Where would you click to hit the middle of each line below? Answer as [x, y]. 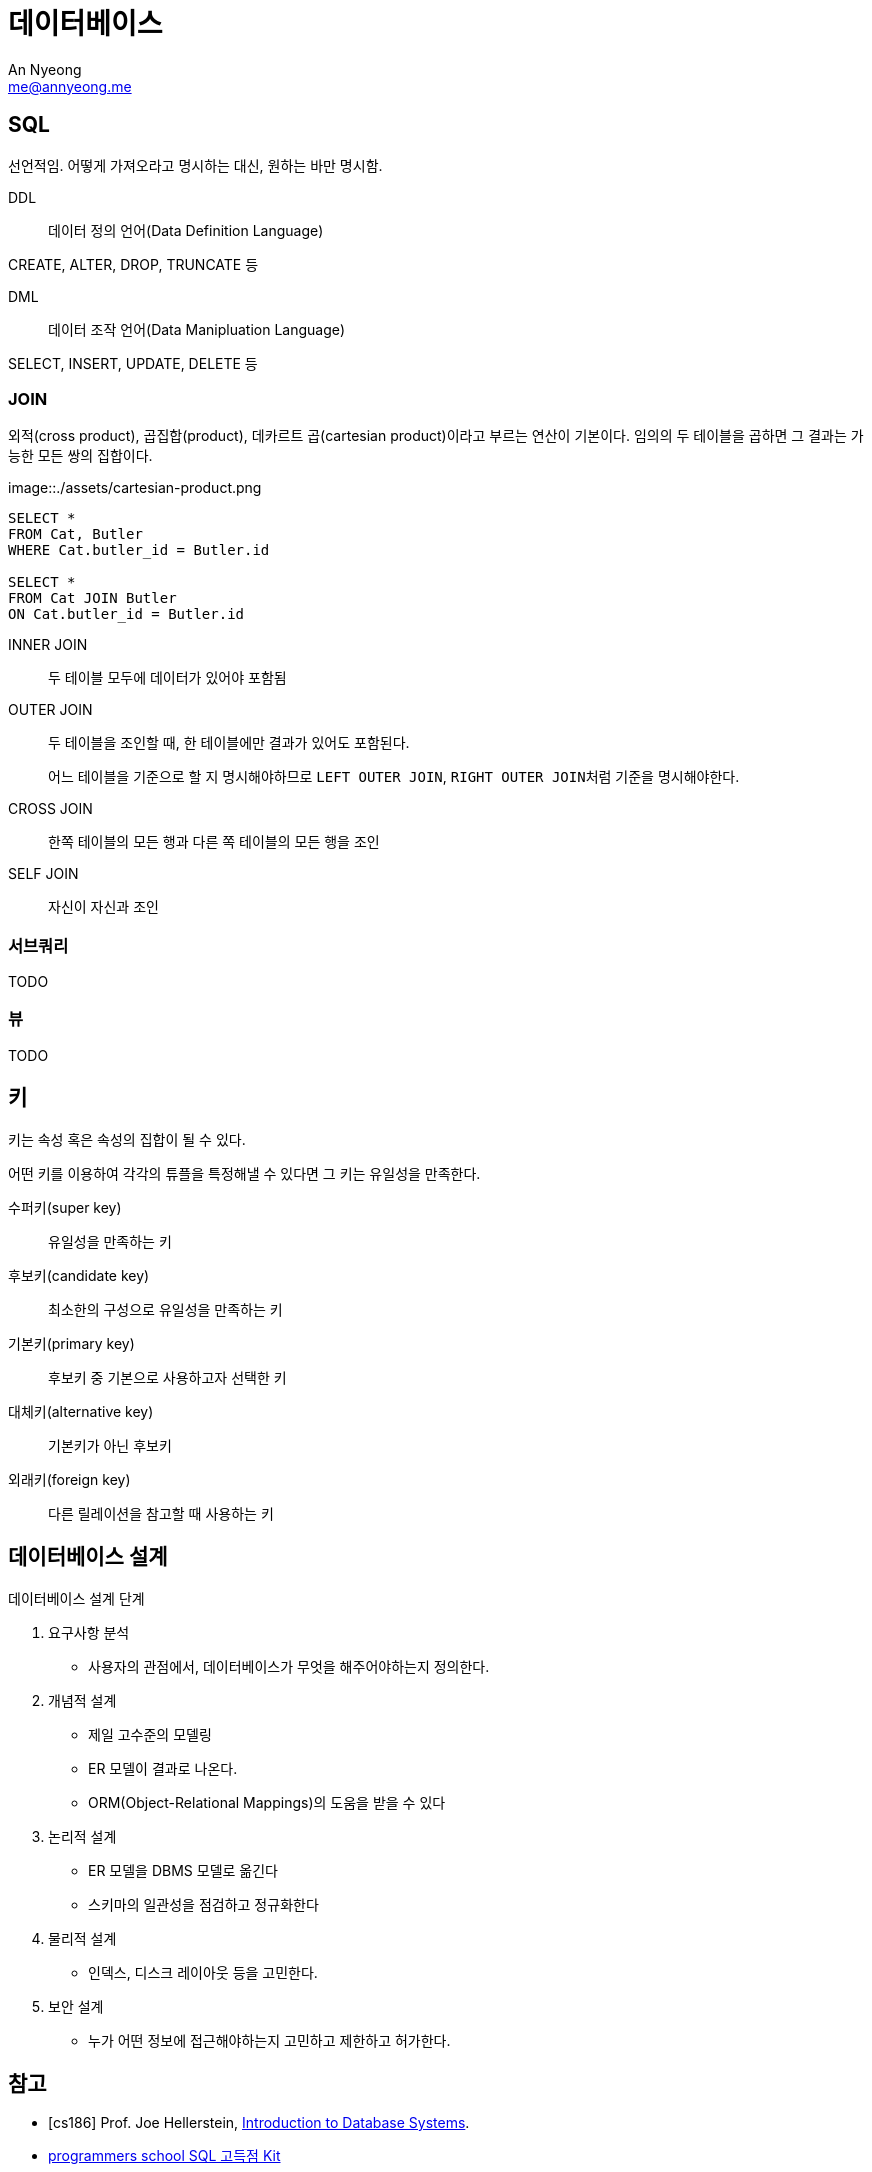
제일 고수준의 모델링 [150, 1734]
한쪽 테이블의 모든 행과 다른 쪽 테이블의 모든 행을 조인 [214, 842]
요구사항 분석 [89, 1632]
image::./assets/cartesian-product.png [135, 488]
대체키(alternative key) [81, 1411]
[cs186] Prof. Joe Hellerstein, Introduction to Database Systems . [259, 2123]
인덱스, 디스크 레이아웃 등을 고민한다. [203, 1972]
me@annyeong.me [70, 86]
